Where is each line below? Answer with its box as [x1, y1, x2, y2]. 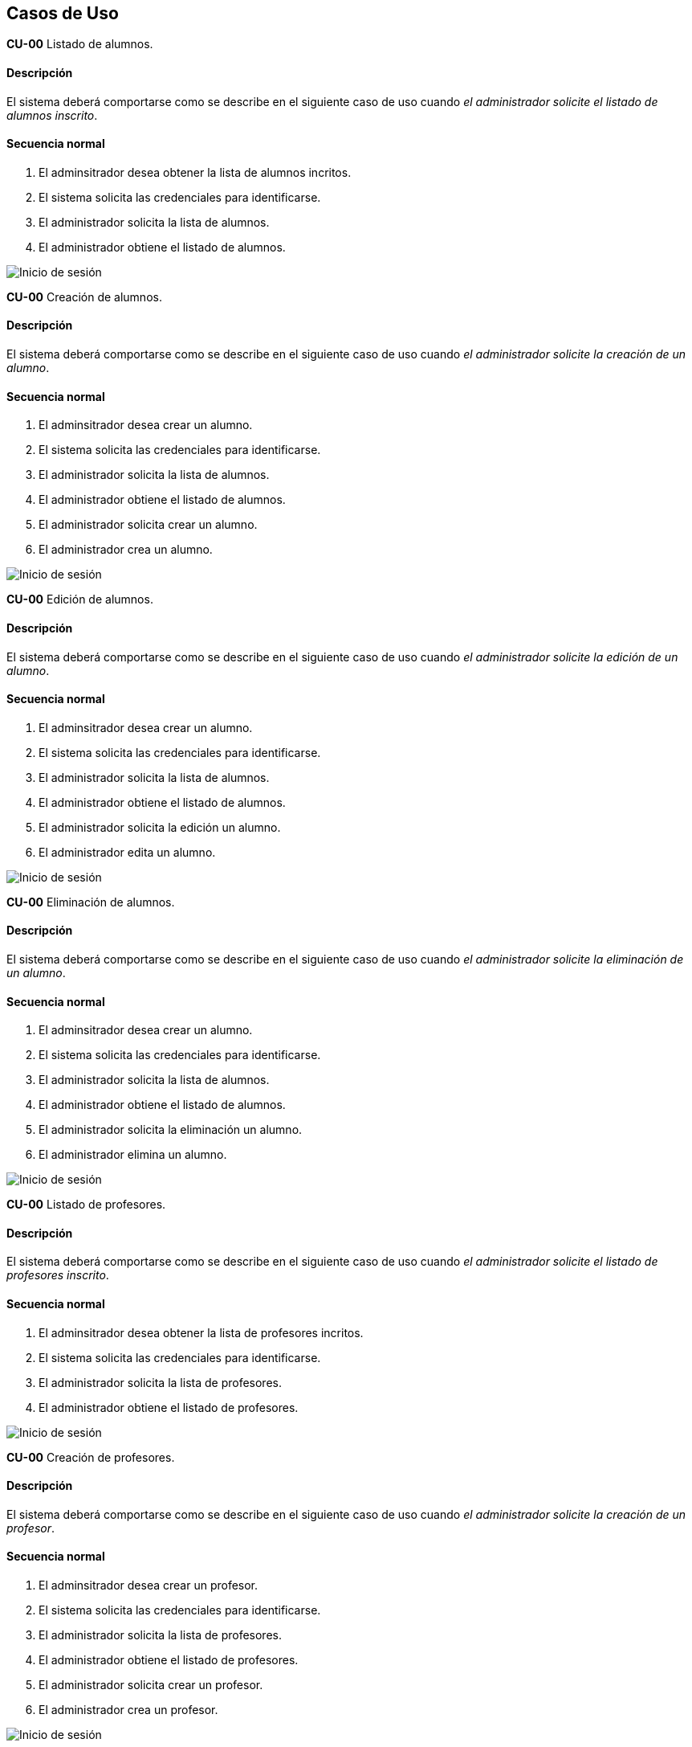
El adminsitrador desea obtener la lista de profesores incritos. [39, 1325, 364, 1340]
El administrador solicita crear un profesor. [39, 1678, 263, 1692]
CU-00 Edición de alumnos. [6, 592, 153, 607]
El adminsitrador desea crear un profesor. [39, 1578, 258, 1593]
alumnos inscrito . [6, 108, 98, 122]
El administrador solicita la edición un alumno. [39, 820, 281, 834]
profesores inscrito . [6, 1268, 109, 1283]
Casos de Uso [6, 3, 119, 23]
